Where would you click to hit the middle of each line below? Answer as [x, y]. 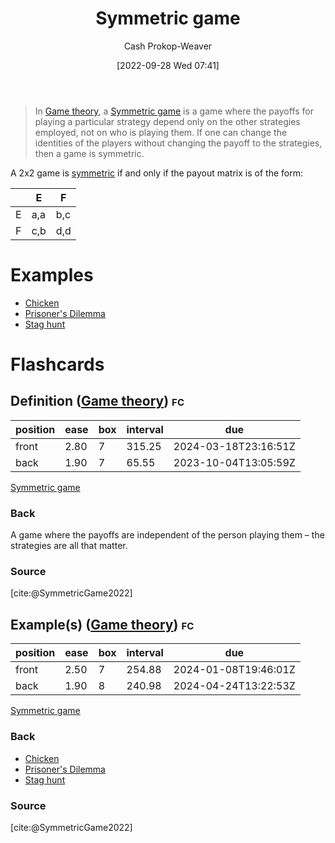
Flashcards [57, 364]
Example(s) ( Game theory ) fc [102, 624]
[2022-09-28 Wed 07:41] [168, 65]
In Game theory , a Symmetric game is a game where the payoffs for [174, 111]
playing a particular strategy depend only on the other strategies [167, 121]
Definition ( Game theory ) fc [97, 401]
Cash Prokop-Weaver [168, 46]
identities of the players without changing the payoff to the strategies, [178, 143]
